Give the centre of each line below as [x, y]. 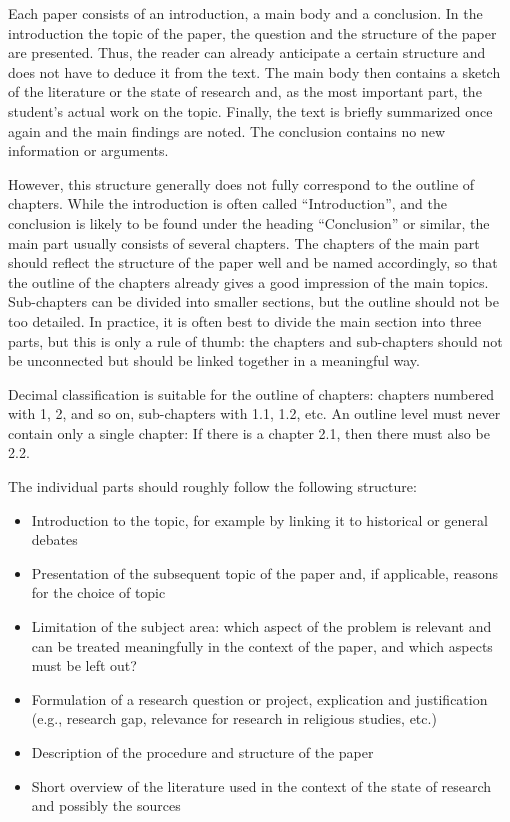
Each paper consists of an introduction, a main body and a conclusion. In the [245, 13]
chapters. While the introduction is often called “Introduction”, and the [227, 203]
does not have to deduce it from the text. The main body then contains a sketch [254, 71]
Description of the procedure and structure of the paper [202, 752]
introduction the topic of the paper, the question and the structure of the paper [252, 32]
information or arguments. [88, 150]
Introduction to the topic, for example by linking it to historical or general [259, 519]
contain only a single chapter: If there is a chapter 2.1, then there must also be [249, 432]
